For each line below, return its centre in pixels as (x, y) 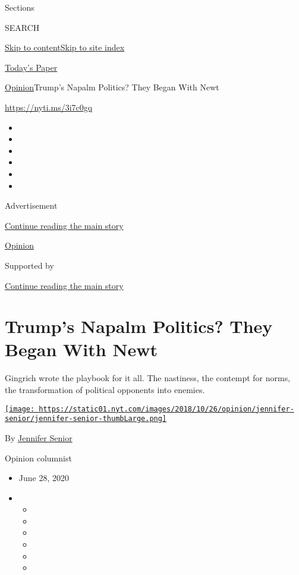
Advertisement (31, 205)
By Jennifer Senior (39, 437)
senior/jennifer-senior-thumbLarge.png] (86, 419)
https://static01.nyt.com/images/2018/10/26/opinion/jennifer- (166, 409)
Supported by (29, 265)
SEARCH (22, 27)
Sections (20, 7)
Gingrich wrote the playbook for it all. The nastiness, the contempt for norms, (148, 378)
